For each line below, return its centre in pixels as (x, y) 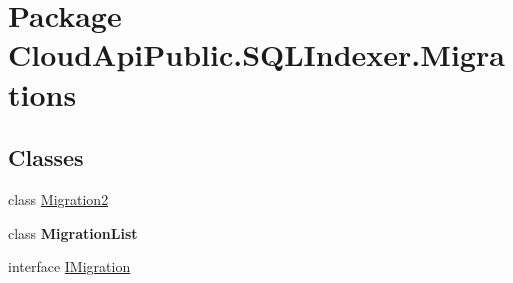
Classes (46, 157)
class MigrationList (73, 232)
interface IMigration (69, 266)
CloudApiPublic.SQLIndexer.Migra (256, 54)
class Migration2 (58, 198)
